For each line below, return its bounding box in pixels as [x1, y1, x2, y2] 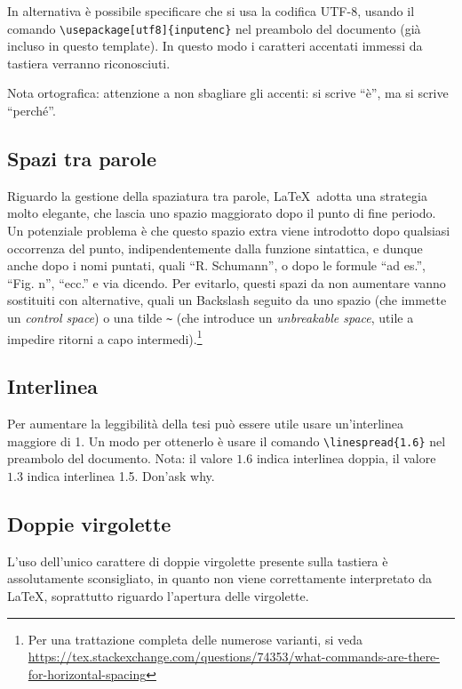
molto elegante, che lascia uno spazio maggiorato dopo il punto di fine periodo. [7, 204, 436, 222]
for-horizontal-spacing [28, 664, 147, 683]
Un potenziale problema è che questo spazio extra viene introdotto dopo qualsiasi [7, 221, 450, 240]
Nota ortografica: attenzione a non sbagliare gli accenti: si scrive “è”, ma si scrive [7, 84, 449, 102]
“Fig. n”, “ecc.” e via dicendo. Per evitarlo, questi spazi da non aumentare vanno [7, 273, 446, 292]
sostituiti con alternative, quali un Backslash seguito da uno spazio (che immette [7, 291, 447, 309]
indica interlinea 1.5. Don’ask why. [27, 466, 215, 485]
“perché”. [7, 101, 56, 120]
